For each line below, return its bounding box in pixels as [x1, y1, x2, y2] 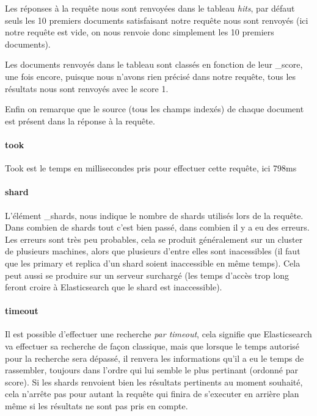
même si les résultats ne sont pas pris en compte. [5, 400, 188, 412]
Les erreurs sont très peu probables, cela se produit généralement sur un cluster [5, 232, 303, 245]
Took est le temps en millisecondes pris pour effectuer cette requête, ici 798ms [5, 162, 297, 174]
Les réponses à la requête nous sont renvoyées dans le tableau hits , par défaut [5, 2, 295, 14]
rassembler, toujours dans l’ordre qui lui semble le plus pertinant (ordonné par [5, 364, 298, 376]
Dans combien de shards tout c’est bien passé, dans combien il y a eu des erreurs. [5, 221, 310, 234]
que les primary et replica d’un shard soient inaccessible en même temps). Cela [5, 256, 301, 269]
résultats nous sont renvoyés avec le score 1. [5, 82, 169, 95]
